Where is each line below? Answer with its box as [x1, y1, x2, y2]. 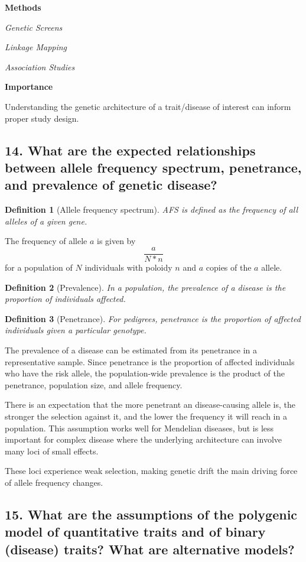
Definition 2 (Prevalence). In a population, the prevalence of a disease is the [5, 281, 286, 293]
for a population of [5, 261, 73, 273]
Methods [5, 1, 41, 13]
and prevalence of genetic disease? [5, 176, 217, 194]
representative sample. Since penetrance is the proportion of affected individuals [5, 355, 295, 368]
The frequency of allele [5, 235, 87, 247]
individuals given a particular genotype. [5, 324, 147, 336]
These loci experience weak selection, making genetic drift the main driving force [5, 464, 298, 477]
